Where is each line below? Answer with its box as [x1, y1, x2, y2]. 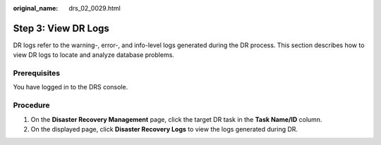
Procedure [13, 101, 50, 111]
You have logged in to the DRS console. [13, 83, 128, 92]
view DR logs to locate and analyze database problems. [13, 51, 174, 59]
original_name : [13, 4, 59, 12]
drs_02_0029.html [68, 4, 121, 12]
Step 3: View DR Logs [13, 22, 109, 34]
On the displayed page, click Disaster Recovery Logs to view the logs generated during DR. [30, 125, 298, 133]
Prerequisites [13, 68, 60, 78]
